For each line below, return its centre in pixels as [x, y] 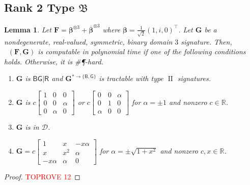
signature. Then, [206, 41]
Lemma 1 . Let [28, 29]
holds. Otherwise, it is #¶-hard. [54, 61]
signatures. [194, 78]
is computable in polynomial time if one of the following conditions [142, 51]
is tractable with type [131, 78]
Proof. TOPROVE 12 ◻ [42, 176]
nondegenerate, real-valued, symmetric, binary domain [88, 41]
